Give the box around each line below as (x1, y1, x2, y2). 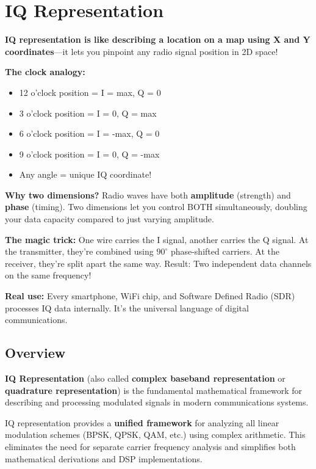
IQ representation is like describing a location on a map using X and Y (5, 33, 311, 46)
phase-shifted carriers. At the (170, 245, 279, 258)
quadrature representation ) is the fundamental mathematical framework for (5, 384, 303, 396)
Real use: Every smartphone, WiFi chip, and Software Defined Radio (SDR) (5, 289, 295, 302)
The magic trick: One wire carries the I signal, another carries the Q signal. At (5, 233, 309, 245)
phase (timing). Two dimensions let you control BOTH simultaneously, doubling (5, 200, 307, 213)
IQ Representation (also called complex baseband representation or (5, 372, 285, 385)
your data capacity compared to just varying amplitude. (5, 213, 214, 225)
